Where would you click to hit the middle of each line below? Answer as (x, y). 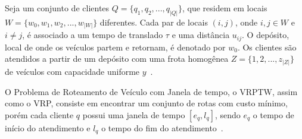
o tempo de (273, 114)
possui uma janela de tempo (134, 114)
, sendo (228, 114)
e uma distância (201, 35)
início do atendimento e (48, 127)
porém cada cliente (39, 114)
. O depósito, (266, 35)
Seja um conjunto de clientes (57, 8)
